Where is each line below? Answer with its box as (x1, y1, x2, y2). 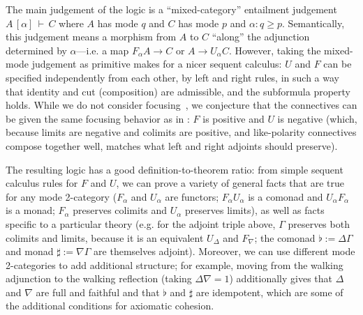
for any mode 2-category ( (6, 189, 117, 203)
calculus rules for (6, 176, 78, 190)
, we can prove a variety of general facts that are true (116, 176, 344, 190)
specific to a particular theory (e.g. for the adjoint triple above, (6, 216, 276, 231)
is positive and (202, 111, 265, 125)
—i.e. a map (76, 43, 129, 57)
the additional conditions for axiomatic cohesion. (6, 298, 214, 313)
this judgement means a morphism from (6, 29, 177, 44)
